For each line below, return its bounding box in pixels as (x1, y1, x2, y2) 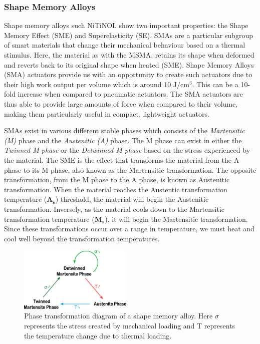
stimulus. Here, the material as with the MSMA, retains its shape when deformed (4, 50, 254, 60)
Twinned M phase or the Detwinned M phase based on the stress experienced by (4, 145, 250, 155)
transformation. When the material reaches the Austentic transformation (4, 184, 227, 194)
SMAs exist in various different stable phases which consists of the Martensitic (4, 125, 245, 136)
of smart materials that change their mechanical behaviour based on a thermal (4, 40, 245, 50)
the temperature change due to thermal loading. (24, 330, 172, 340)
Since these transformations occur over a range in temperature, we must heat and (4, 223, 254, 234)
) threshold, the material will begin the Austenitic (55, 194, 209, 204)
